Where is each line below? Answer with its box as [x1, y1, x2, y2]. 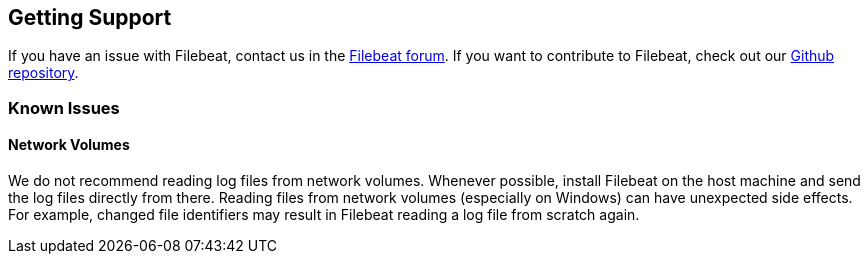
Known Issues [8, 97, 120, 118]
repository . [8, 64, 79, 82]
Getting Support [8, 5, 172, 30]
